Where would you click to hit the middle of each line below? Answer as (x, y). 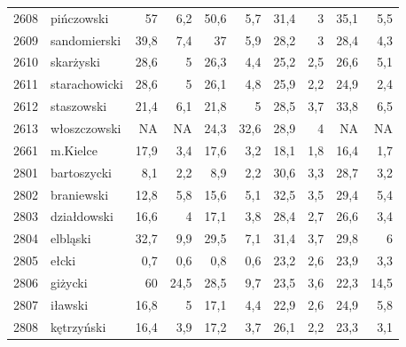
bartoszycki (81, 172)
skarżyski (75, 62)
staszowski (79, 106)
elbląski (71, 238)
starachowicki (87, 84)
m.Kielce (74, 150)
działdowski (82, 216)
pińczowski (80, 17)
